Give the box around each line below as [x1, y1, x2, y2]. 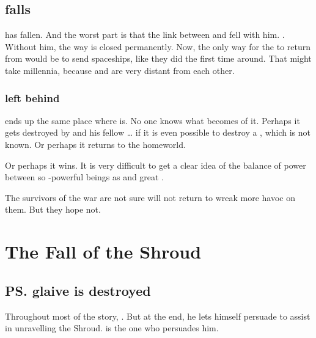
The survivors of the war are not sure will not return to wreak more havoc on [5, 191, 296, 204]
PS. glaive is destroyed [5, 281, 151, 299]
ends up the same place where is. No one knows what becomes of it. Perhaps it [5, 114, 300, 127]
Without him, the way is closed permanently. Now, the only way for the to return [5, 40, 311, 53]
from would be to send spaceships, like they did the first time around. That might [5, 52, 312, 65]
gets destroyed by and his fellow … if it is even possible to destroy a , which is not [5, 126, 311, 139]
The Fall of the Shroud [5, 239, 202, 264]
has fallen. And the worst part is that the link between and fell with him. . [5, 28, 285, 41]
